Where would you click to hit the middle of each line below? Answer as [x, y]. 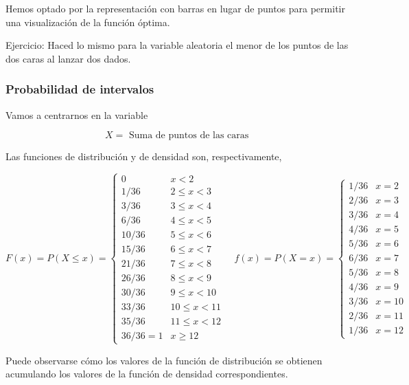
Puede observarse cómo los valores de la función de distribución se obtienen [164, 360]
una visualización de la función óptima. [88, 22]
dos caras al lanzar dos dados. [68, 58]
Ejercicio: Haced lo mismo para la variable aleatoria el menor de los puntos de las [177, 45]
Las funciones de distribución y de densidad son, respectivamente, [144, 156]
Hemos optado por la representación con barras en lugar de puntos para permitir [175, 8]
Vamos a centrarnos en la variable [77, 114]
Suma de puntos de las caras [189, 136]
